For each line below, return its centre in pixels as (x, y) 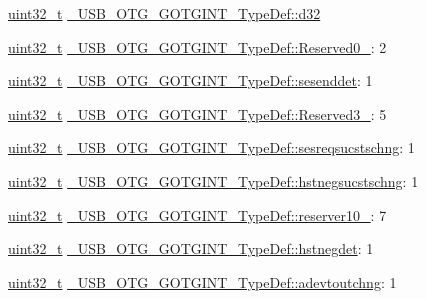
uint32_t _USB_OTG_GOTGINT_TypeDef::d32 (164, 13)
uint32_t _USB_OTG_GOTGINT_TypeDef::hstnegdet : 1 (191, 248)
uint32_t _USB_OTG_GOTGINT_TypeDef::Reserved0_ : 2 (197, 46)
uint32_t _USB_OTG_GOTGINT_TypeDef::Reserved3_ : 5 (197, 113)
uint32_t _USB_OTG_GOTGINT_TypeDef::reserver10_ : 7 (197, 214)
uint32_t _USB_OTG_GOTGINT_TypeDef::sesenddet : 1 (190, 80)
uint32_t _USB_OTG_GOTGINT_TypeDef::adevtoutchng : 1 (202, 281)
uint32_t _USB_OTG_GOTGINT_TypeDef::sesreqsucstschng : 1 (211, 147)
